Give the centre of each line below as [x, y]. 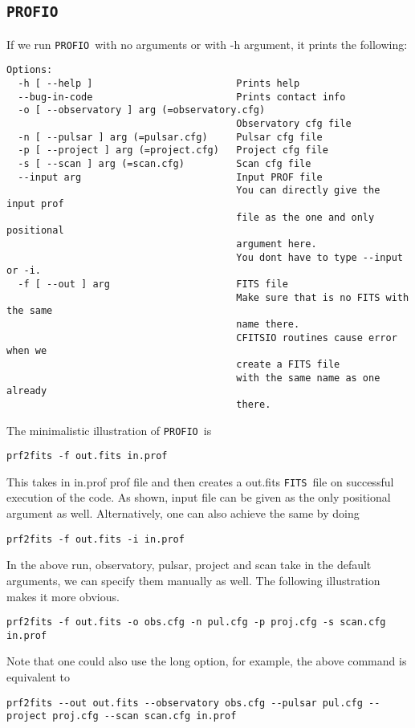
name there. [268, 324]
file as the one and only [305, 217]
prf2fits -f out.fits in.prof [87, 456]
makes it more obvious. [63, 596]
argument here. [277, 244]
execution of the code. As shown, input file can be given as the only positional [199, 497]
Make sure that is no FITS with [323, 297]
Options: [30, 70]
